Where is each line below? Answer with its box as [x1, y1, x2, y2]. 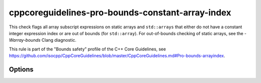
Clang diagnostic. [41, 37, 77, 43]
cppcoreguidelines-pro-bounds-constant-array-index [9, 7, 232, 18]
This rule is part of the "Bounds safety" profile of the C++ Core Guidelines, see [9, 46, 166, 52]
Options [9, 65, 34, 73]
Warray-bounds [9, 37, 41, 43]
